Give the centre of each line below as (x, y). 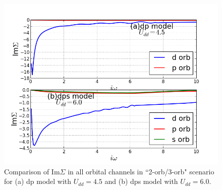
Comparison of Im (32, 171)
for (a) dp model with (38, 181)
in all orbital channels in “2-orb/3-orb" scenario (141, 171)
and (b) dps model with (141, 181)
